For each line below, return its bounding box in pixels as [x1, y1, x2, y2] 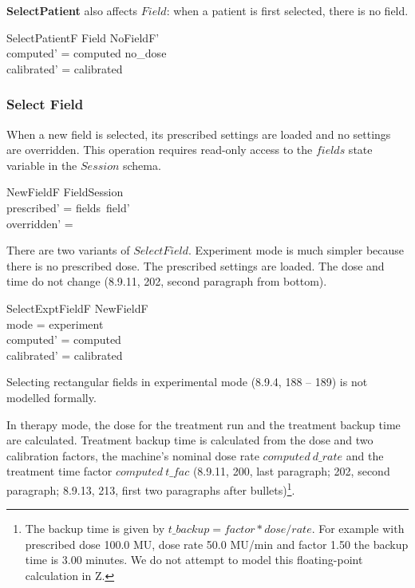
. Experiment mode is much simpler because [188, 242, 405, 258]
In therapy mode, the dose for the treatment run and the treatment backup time [6, 416, 401, 432]
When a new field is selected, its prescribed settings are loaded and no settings [6, 125, 391, 142]
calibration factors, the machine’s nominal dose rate [6, 447, 259, 464]
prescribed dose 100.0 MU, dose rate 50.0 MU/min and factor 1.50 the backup [25, 535, 409, 552]
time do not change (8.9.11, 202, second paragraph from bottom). [6, 273, 327, 290]
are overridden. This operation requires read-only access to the [6, 141, 313, 158]
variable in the [6, 156, 77, 173]
